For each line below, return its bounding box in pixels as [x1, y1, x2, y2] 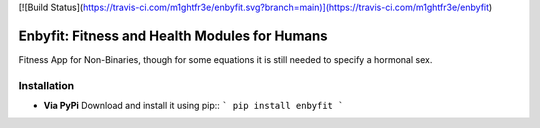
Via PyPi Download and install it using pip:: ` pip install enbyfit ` [43, 100, 344, 112]
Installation [18, 78, 75, 92]
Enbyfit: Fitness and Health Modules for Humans [18, 27, 329, 44]
